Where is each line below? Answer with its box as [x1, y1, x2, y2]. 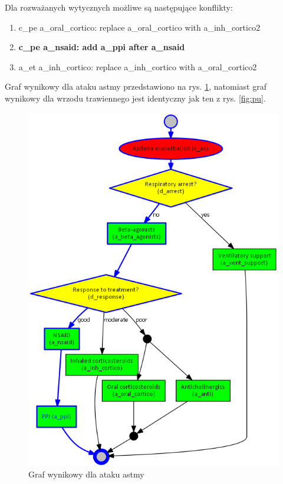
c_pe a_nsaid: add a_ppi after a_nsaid [18, 41, 185, 53]
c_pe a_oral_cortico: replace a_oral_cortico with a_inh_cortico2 [18, 21, 261, 33]
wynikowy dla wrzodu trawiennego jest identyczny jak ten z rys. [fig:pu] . [5, 91, 266, 104]
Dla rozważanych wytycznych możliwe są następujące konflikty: [5, 1, 233, 13]
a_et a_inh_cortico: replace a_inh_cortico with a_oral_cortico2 [18, 60, 257, 73]
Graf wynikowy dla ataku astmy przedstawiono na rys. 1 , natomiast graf [5, 80, 266, 93]
